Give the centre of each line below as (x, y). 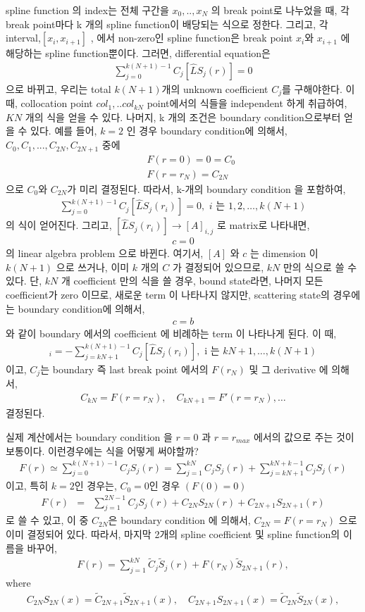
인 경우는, (95, 486)
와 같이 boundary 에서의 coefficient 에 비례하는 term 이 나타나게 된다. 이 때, (171, 333)
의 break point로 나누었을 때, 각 (280, 10)
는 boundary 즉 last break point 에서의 (124, 369)
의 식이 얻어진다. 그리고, (59, 225)
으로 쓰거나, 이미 (93, 267)
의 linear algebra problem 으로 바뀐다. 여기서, (105, 253)
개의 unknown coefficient (215, 88)
